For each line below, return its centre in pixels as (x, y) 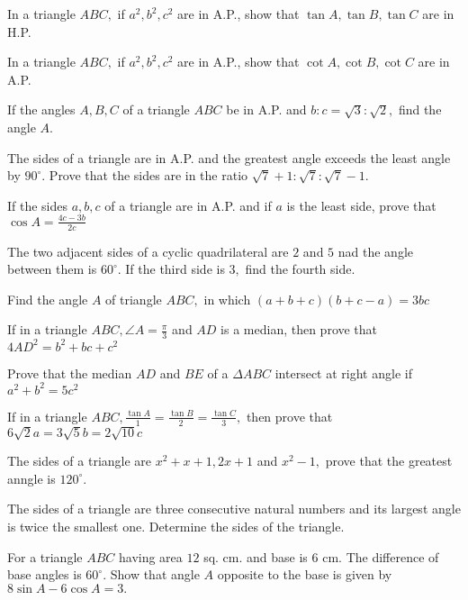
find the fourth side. (300, 269)
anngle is (31, 478)
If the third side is (175, 269)
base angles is (45, 574)
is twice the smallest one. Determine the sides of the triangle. (176, 527)
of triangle (134, 299)
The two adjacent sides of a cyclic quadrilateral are (148, 251)
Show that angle (155, 574)
